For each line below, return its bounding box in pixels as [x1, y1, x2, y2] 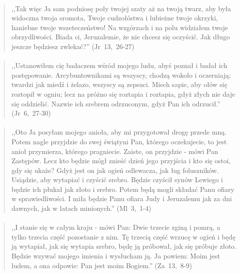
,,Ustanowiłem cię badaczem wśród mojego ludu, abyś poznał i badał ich [11, 60, 227, 70]
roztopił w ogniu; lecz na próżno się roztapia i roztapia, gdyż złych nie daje [11, 88, 235, 99]
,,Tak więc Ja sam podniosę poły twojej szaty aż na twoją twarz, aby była [11, 3, 231, 13]
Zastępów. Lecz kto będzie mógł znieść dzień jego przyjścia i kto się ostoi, [11, 155, 231, 166]
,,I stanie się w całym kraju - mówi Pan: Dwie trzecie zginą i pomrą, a [11, 222, 221, 232]
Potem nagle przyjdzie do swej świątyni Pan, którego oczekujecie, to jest [11, 136, 227, 146]
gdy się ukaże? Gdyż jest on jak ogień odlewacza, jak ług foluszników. [11, 165, 219, 175]
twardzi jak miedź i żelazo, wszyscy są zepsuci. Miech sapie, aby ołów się [11, 79, 227, 89]
